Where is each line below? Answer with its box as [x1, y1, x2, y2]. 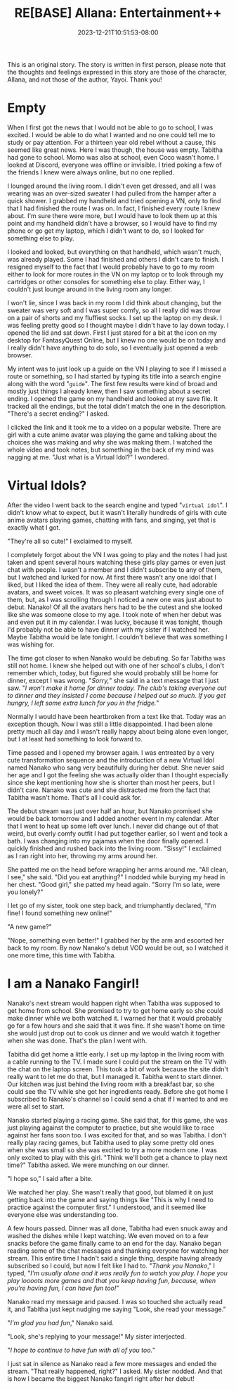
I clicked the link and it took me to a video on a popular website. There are [7, 423, 221, 431]
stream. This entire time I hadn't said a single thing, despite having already [7, 1254, 223, 1262]
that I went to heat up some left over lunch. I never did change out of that [7, 822, 219, 830]
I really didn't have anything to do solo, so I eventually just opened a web [7, 343, 218, 352]
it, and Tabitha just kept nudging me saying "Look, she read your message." [7, 1305, 226, 1313]
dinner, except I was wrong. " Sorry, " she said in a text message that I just [7, 676, 219, 684]
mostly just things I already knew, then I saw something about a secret [7, 387, 211, 395]
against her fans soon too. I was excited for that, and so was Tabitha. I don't [7, 1130, 227, 1139]
